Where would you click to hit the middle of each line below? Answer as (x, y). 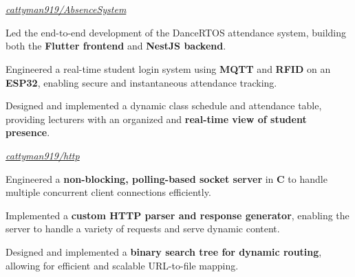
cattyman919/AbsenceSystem (66, 9)
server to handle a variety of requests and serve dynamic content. (143, 229)
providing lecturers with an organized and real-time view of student (156, 119)
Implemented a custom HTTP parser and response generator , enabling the (177, 215)
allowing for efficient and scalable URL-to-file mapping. (122, 265)
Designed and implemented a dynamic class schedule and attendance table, (164, 106)
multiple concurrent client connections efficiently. (108, 192)
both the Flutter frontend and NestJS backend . (116, 46)
